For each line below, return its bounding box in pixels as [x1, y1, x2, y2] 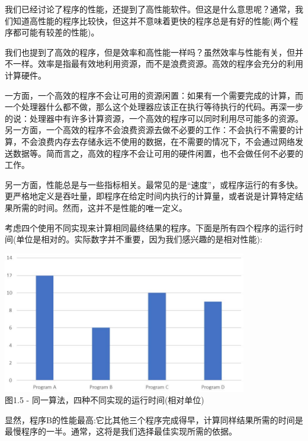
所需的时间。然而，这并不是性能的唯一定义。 [12, 201, 187, 213]
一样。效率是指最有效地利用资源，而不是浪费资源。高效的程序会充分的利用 [12, 57, 303, 70]
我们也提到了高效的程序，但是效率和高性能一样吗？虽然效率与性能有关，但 [5, 46, 295, 58]
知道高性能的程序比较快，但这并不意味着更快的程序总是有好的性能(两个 [12, 14, 290, 27]
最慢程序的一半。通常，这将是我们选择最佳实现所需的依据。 [5, 425, 237, 437]
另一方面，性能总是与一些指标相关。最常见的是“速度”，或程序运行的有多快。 [5, 178, 303, 190]
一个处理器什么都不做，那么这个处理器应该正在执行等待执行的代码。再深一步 [5, 100, 303, 113]
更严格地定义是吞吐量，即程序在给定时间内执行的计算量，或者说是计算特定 [5, 190, 295, 202]
